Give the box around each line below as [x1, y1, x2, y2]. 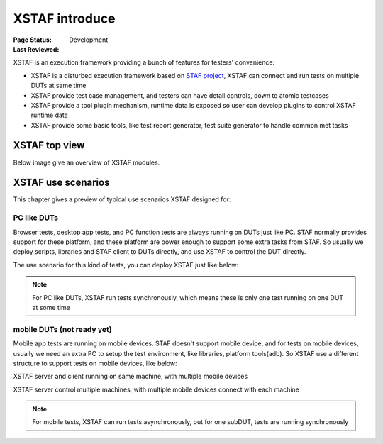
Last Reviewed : [13, 45, 60, 53]
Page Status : [13, 35, 52, 44]
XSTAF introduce [13, 11, 116, 26]
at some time [32, 303, 70, 311]
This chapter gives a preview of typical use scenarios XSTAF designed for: [13, 195, 231, 204]
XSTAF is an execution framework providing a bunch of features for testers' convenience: [13, 58, 275, 67]
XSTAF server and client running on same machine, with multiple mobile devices [13, 372, 248, 381]
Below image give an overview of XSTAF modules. [13, 158, 160, 167]
